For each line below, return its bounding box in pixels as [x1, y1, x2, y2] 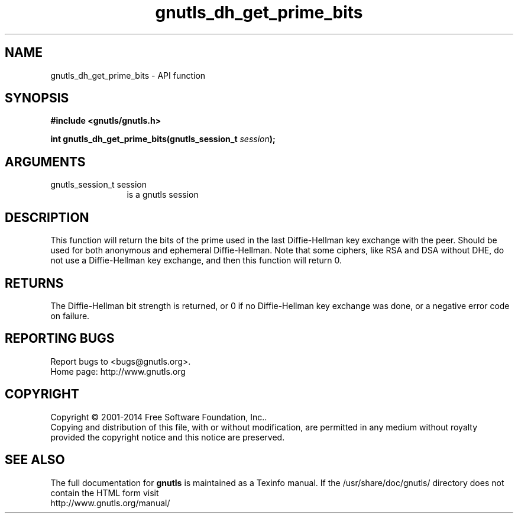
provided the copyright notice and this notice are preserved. [50, 432, 285, 442]
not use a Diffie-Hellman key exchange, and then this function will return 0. [50, 255, 342, 266]
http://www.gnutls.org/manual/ [50, 497, 170, 508]
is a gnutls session [127, 189, 199, 200]
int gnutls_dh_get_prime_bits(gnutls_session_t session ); [50, 134, 276, 144]
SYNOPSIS [5, 91, 69, 106]
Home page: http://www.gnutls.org [50, 366, 186, 377]
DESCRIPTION [5, 210, 89, 225]
